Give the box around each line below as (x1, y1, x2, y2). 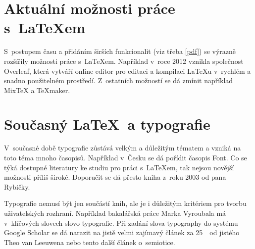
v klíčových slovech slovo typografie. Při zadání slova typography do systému (4, 217, 238, 228)
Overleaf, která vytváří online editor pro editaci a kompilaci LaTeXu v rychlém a (4, 65, 251, 76)
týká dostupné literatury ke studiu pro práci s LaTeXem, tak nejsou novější (4, 162, 234, 172)
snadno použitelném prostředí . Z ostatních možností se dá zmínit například (4, 75, 233, 86)
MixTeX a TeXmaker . (4, 85, 70, 95)
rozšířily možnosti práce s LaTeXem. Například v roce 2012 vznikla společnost (4, 55, 244, 66)
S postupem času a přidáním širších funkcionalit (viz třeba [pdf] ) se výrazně (4, 46, 236, 56)
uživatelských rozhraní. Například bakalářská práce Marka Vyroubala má (4, 207, 226, 218)
